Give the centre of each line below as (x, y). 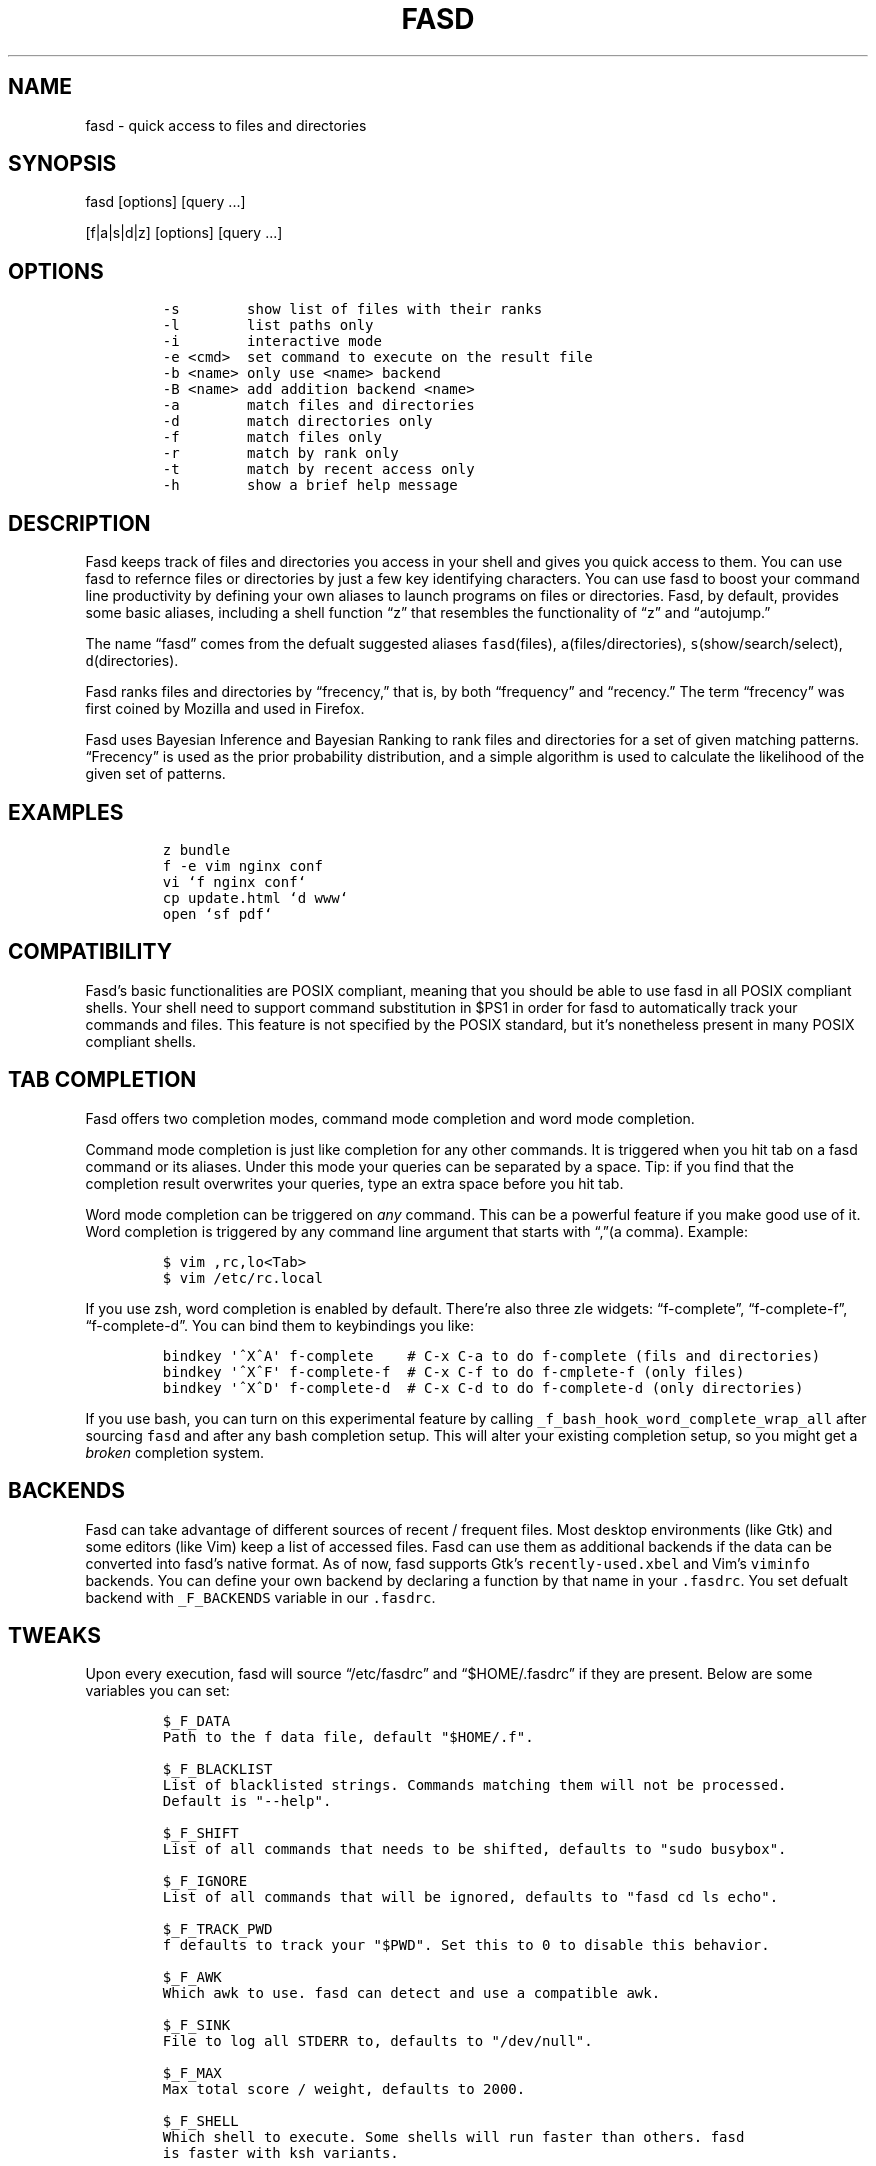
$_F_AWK (192, 1977)
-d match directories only (297, 421)
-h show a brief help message (310, 485)
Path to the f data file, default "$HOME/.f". (348, 1737)
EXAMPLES (66, 812)
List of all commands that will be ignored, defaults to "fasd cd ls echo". (470, 1897)
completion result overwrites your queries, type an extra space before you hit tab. (354, 1183)
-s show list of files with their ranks (352, 309)
